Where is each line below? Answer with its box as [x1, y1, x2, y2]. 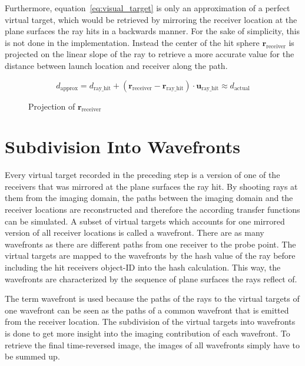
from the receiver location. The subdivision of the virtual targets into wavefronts [5, 315, 296, 328]
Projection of [28, 100, 75, 112]
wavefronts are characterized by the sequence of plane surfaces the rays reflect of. [5, 272, 297, 285]
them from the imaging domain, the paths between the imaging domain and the [5, 192, 293, 204]
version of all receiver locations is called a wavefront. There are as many [5, 226, 264, 239]
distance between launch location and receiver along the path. [5, 59, 228, 71]
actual [234, 85, 250, 92]
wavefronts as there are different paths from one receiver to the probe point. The [5, 238, 296, 250]
